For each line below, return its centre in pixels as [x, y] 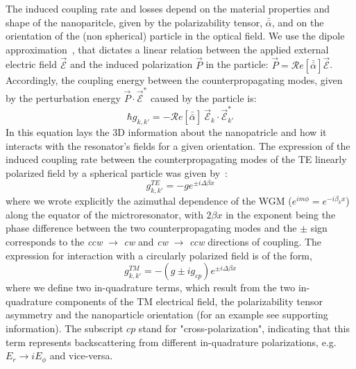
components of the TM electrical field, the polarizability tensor [189, 301]
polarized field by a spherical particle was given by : [117, 172]
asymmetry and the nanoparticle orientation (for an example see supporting [167, 315]
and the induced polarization [132, 64]
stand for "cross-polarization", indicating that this [244, 328]
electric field [31, 64]
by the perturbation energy [63, 97]
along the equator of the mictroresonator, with [104, 214]
